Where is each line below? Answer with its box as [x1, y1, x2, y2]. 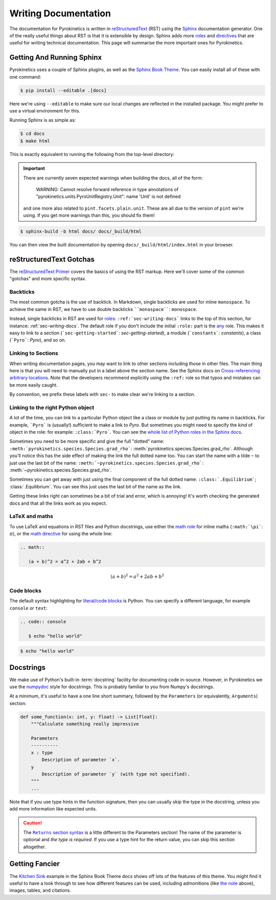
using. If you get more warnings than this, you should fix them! [23, 212, 155, 218]
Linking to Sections [9, 350, 58, 357]
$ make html [20, 138, 51, 144]
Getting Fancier [9, 860, 60, 868]
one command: [9, 74, 41, 80]
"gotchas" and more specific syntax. [9, 276, 86, 282]
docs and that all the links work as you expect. [9, 500, 107, 506]
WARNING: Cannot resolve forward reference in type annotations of [36, 186, 179, 192]
